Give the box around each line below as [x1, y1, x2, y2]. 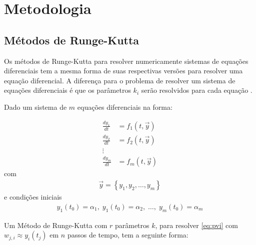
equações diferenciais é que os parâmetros [4, 85, 131, 95]
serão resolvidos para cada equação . [141, 85, 252, 95]
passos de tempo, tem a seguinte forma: [67, 230, 188, 240]
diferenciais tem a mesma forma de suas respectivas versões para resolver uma [4, 65, 243, 76]
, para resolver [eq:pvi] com [155, 220, 238, 230]
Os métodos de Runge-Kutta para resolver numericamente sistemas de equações [4, 55, 248, 66]
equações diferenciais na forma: [77, 101, 172, 112]
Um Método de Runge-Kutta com [4, 220, 107, 230]
